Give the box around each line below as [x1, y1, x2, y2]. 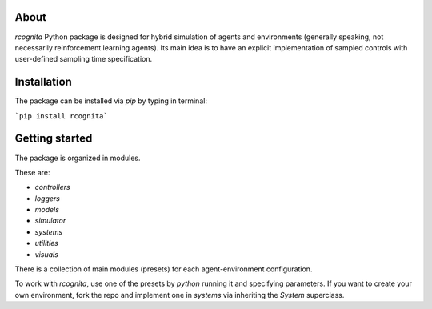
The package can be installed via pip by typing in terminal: [14, 96, 208, 106]
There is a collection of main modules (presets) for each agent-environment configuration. [14, 264, 313, 274]
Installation [14, 75, 72, 89]
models [34, 205, 60, 215]
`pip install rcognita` [14, 111, 108, 120]
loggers [34, 193, 60, 203]
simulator [34, 216, 66, 226]
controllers [34, 183, 71, 192]
